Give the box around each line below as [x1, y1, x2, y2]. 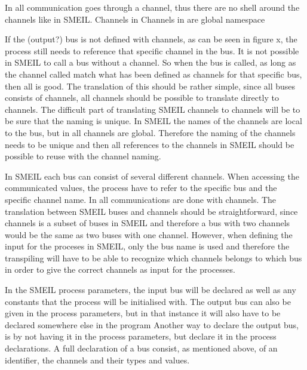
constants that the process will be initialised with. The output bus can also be [5, 295, 291, 307]
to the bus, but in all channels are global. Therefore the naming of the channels [5, 126, 296, 138]
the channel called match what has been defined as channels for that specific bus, [5, 67, 302, 80]
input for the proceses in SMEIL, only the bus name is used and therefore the [5, 240, 290, 252]
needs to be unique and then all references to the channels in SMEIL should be [5, 138, 294, 150]
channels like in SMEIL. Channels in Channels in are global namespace [5, 13, 265, 25]
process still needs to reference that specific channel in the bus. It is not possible [5, 44, 299, 57]
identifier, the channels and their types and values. [5, 353, 190, 366]
